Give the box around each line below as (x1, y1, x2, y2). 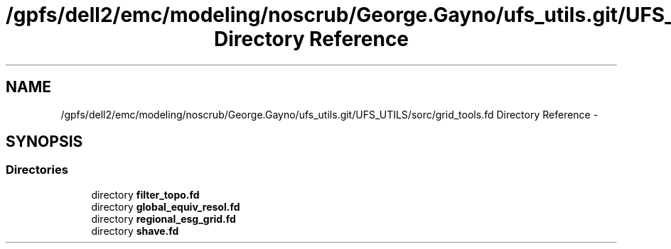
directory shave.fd (91, 224, 179, 237)
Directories (6, 162, 68, 177)
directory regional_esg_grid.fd (91, 212, 236, 225)
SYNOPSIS (6, 133, 83, 151)
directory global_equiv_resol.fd (91, 200, 240, 213)
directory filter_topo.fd (91, 188, 200, 201)
